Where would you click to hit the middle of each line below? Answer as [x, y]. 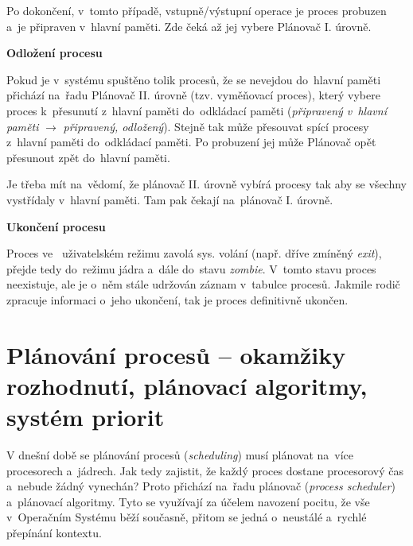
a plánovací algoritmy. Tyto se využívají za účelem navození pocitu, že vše [188, 501]
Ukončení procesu [56, 226]
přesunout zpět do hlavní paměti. [88, 157]
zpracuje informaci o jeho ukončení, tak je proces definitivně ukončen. [177, 299]
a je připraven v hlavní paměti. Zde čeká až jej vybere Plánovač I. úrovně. [189, 26]
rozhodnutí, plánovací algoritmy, [187, 385]
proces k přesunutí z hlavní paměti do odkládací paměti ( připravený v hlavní [197, 110]
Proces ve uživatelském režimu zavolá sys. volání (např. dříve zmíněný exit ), [194, 253]
